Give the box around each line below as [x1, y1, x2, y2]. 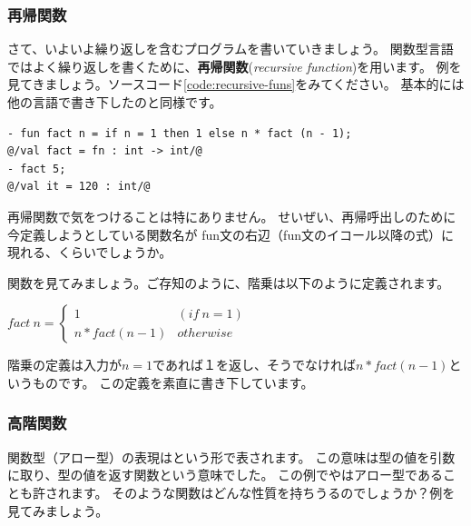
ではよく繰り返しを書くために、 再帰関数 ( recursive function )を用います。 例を [7, 56, 462, 75]
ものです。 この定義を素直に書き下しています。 [32, 372, 314, 392]
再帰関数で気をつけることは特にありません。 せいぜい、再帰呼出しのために [7, 206, 456, 225]
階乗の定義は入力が [7, 355, 122, 374]
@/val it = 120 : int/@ [7, 180, 151, 194]
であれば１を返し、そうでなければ [152, 355, 356, 374]
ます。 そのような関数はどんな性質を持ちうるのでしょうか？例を [70, 482, 456, 501]
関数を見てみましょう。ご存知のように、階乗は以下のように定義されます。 [7, 273, 450, 292]
